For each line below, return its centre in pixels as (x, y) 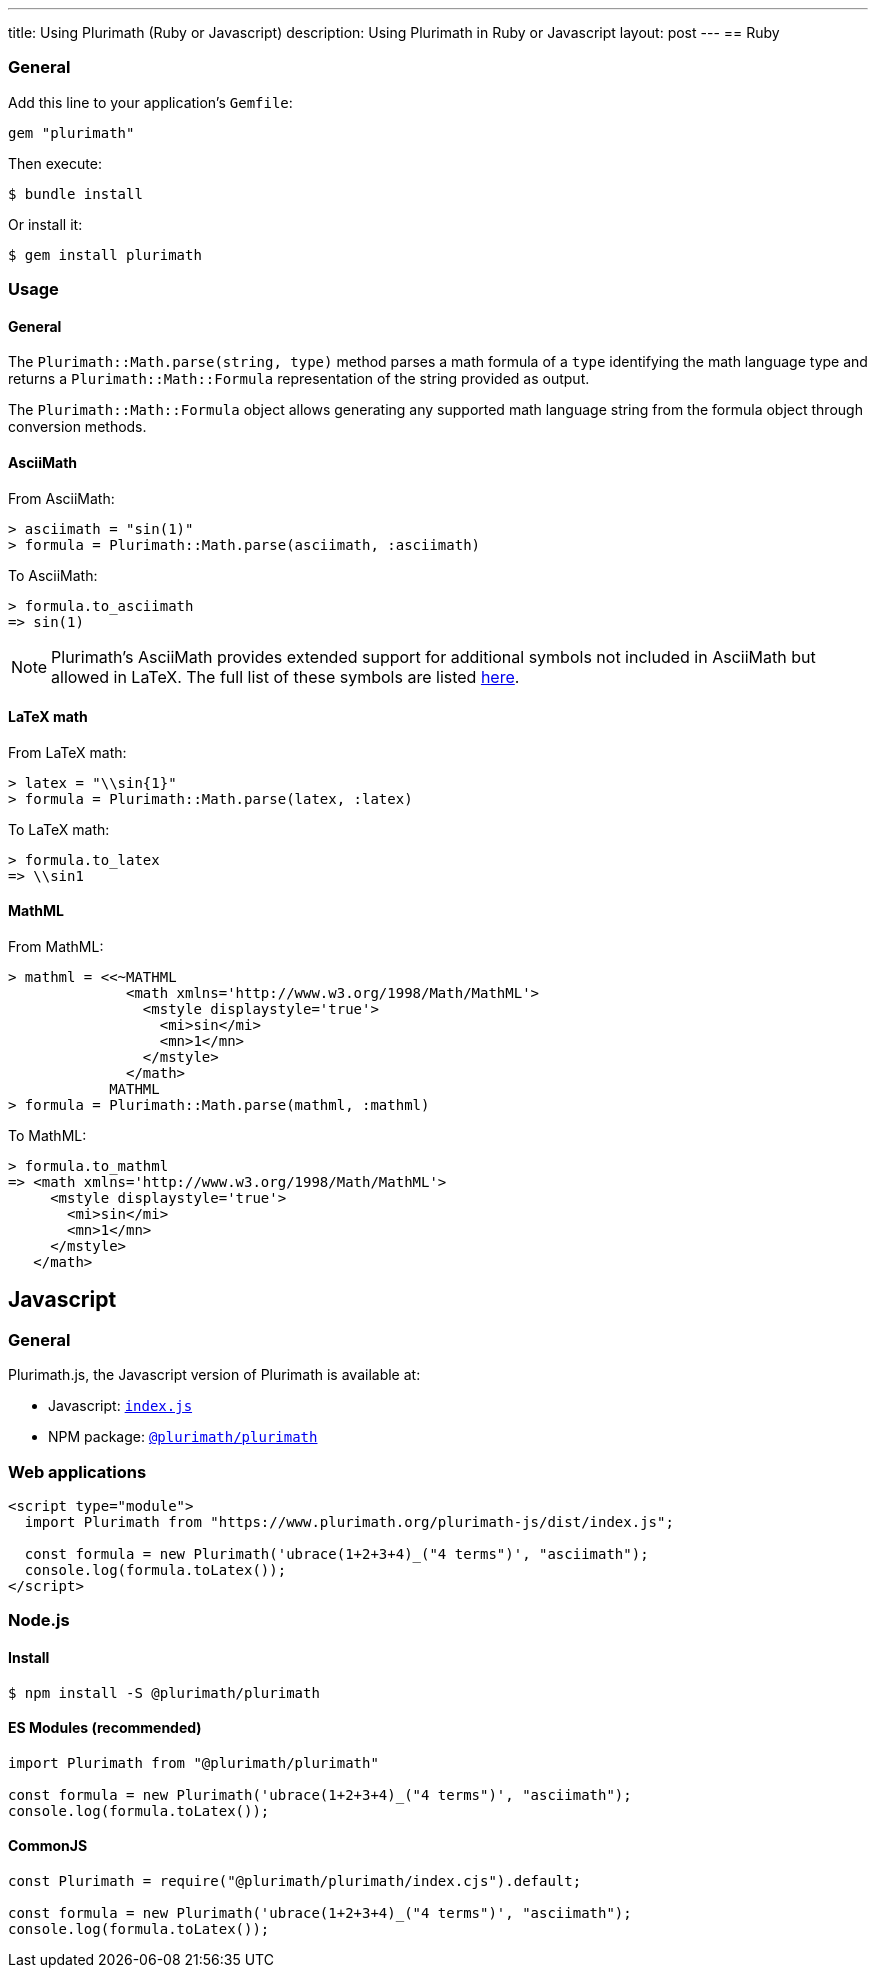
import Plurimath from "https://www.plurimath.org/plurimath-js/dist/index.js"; (349, 1521)
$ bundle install (75, 193)
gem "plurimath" (71, 132)
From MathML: (56, 946)
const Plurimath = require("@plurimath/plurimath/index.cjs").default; (295, 1881)
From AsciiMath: (61, 498)
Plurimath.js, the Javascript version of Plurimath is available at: (214, 1375)
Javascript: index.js (120, 1406)
